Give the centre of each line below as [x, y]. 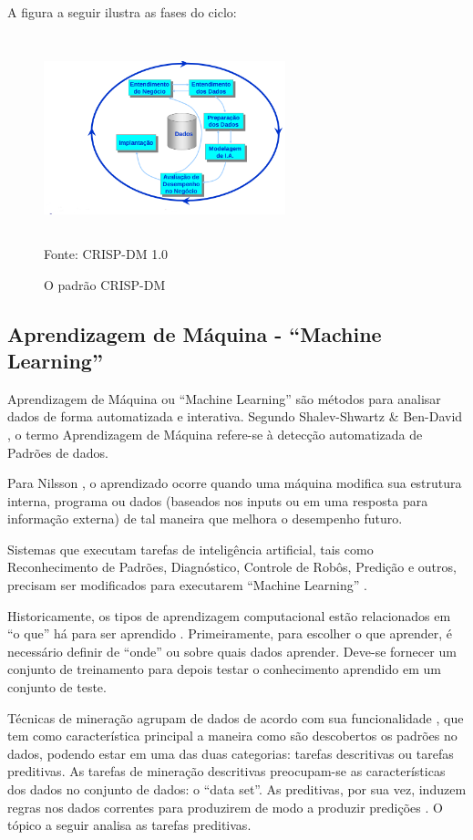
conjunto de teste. [57, 687]
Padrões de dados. [58, 452]
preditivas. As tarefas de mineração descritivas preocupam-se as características [226, 771]
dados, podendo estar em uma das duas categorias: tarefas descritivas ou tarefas [231, 753]
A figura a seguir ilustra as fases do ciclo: [122, 12]
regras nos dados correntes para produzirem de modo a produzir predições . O [225, 807]
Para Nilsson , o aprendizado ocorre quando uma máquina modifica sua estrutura [235, 483]
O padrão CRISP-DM [105, 284]
